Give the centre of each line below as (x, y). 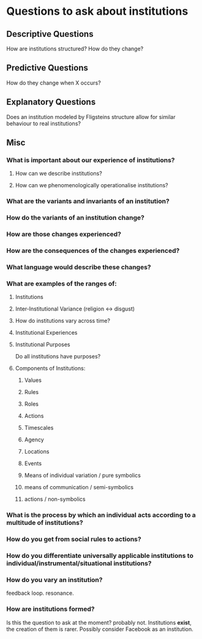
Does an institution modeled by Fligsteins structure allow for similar (91, 117)
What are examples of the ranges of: (62, 284)
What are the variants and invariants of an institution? (88, 201)
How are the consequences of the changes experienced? (93, 251)
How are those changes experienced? (64, 234)
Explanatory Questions (51, 102)
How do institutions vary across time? (63, 321)
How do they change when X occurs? (54, 83)
